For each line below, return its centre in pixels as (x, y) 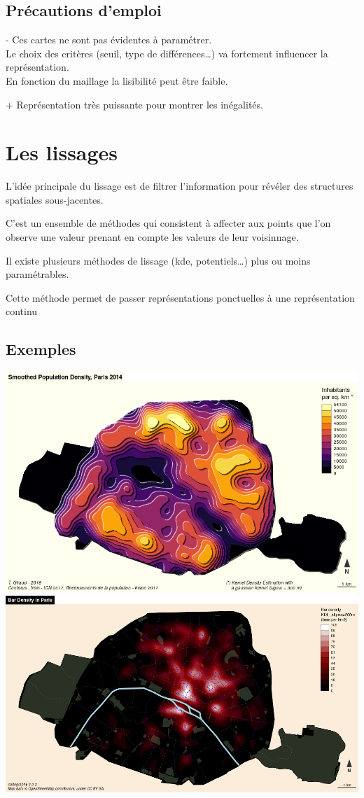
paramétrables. (37, 274)
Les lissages (62, 152)
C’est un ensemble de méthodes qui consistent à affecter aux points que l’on (168, 223)
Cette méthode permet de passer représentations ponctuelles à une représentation (180, 297)
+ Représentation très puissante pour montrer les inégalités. (134, 104)
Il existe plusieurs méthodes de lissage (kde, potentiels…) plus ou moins (158, 260)
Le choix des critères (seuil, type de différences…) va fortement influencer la (167, 53)
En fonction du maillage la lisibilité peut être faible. (117, 80)
